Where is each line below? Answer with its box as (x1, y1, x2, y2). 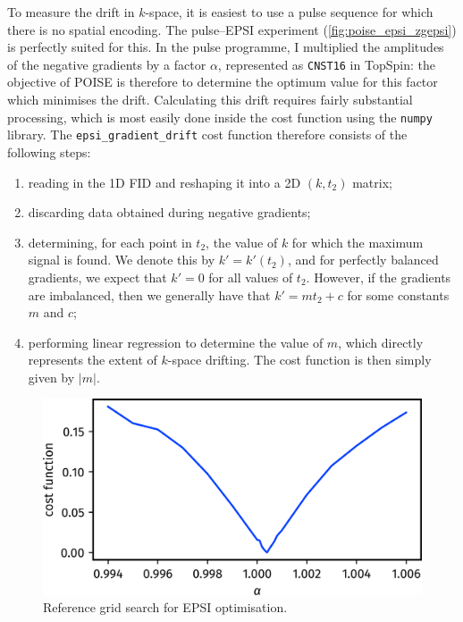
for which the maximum (291, 232, 424, 251)
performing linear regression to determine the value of (28, 332, 324, 351)
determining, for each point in (28, 232, 192, 251)
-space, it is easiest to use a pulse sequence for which (145, 3, 434, 21)
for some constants (347, 285, 450, 304)
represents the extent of (28, 350, 157, 369)
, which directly (338, 332, 424, 351)
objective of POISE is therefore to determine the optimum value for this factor (7, 72, 438, 91)
